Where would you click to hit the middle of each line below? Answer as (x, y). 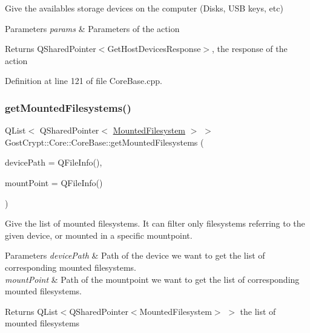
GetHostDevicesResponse (154, 49)
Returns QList (31, 311)
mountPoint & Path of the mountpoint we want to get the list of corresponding (152, 279)
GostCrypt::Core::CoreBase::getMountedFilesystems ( (104, 142)
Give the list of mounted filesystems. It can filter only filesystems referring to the (155, 223)
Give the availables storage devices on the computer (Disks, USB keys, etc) (144, 8)
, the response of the (250, 49)
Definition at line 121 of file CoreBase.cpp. (84, 81)
